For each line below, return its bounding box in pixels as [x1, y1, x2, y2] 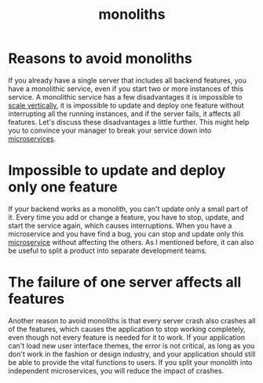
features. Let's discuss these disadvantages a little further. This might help [8, 117, 250, 126]
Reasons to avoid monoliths [8, 49, 192, 67]
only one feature [8, 178, 118, 196]
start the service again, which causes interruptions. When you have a [8, 221, 232, 230]
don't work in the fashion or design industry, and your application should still [8, 349, 256, 359]
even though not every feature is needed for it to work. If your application [8, 332, 246, 342]
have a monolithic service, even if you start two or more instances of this [8, 84, 243, 93]
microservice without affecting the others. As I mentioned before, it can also [8, 237, 254, 246]
